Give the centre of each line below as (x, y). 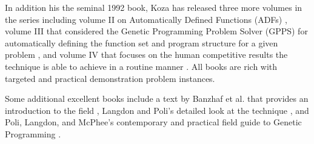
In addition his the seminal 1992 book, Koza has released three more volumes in (154, 7)
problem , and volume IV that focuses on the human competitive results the (146, 55)
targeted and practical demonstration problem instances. (110, 78)
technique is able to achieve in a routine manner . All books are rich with (141, 66)
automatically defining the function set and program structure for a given (142, 42)
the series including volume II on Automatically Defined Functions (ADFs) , (146, 19)
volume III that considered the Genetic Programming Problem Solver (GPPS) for (156, 31)
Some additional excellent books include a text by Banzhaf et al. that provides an (157, 99)
